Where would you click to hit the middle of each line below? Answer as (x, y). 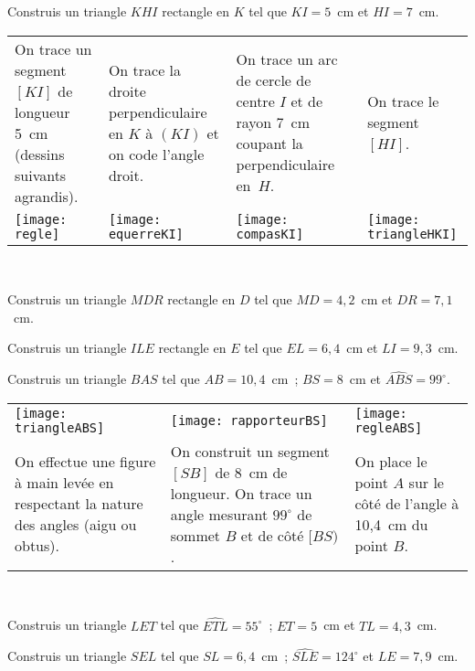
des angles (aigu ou (76, 525)
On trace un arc (287, 59)
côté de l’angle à (407, 504)
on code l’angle (156, 154)
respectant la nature (79, 504)
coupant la (269, 144)
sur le (426, 483)
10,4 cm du (391, 525)
